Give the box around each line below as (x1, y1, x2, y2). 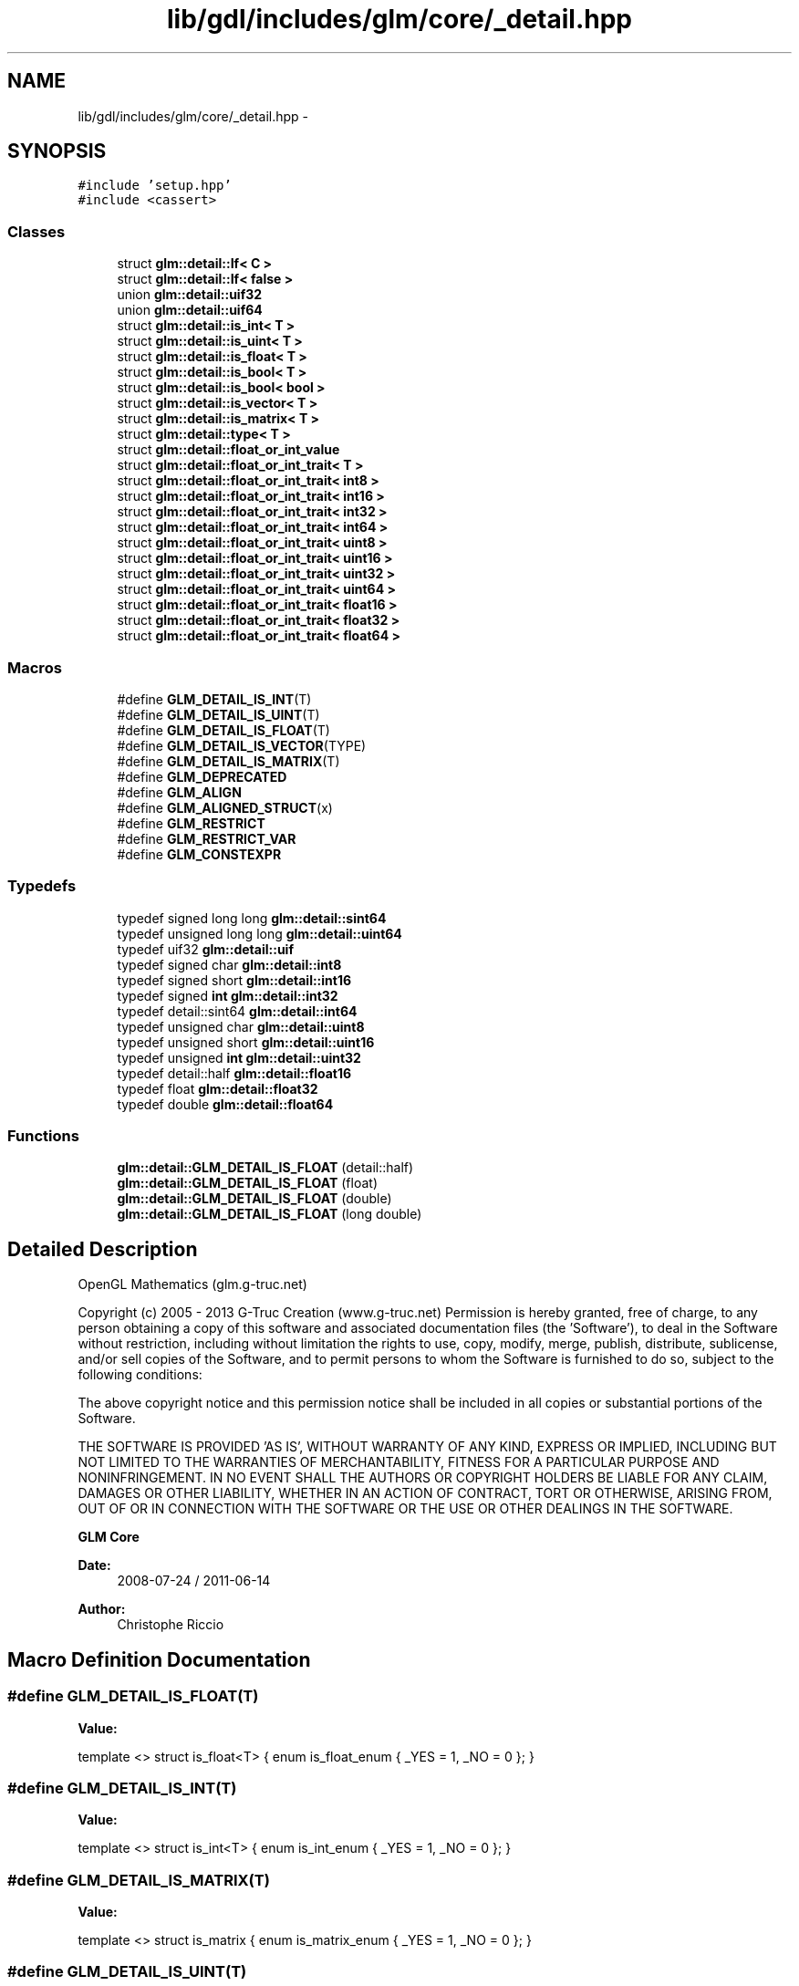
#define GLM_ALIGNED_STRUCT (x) (117, 799, 333, 816)
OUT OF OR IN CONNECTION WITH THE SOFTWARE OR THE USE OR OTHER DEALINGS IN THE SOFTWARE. (78, 1501, 733, 1517)
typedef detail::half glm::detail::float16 (117, 1065, 352, 1081)
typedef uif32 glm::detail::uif (117, 941, 294, 957)
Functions (7, 1127, 79, 1146)
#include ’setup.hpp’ (78, 178, 232, 193)
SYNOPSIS (7, 140, 107, 163)
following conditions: (78, 1367, 202, 1383)
